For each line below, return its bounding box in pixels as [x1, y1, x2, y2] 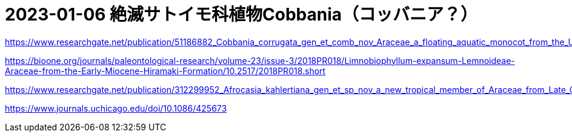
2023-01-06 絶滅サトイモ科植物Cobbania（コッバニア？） [5, 4, 478, 25]
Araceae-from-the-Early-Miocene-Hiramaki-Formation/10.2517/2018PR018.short [5, 65, 326, 76]
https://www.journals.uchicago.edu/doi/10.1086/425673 [5, 103, 227, 113]
